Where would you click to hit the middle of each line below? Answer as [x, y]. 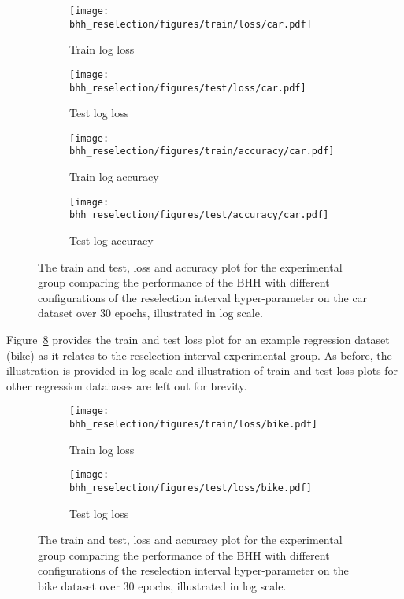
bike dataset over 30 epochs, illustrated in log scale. [162, 585]
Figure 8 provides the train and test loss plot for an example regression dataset [198, 339]
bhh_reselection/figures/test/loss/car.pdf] [188, 88]
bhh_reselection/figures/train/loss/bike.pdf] [193, 425]
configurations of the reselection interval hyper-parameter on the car [203, 297]
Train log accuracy [114, 177]
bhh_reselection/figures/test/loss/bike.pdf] [191, 488]
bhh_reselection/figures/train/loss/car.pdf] [191, 24]
